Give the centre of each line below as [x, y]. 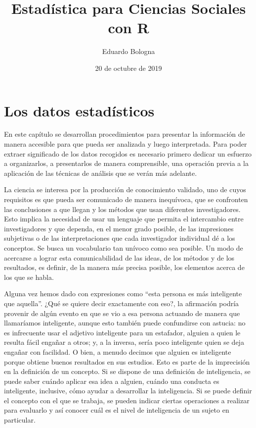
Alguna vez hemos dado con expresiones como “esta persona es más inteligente [123, 294]
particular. [20, 420]
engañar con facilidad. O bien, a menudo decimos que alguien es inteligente [118, 351]
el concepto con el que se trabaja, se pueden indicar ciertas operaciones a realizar [127, 400]
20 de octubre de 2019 [128, 68]
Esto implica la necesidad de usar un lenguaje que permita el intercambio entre [124, 219]
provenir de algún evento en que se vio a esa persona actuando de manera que [122, 313]
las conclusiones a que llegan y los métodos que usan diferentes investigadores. [122, 209]
